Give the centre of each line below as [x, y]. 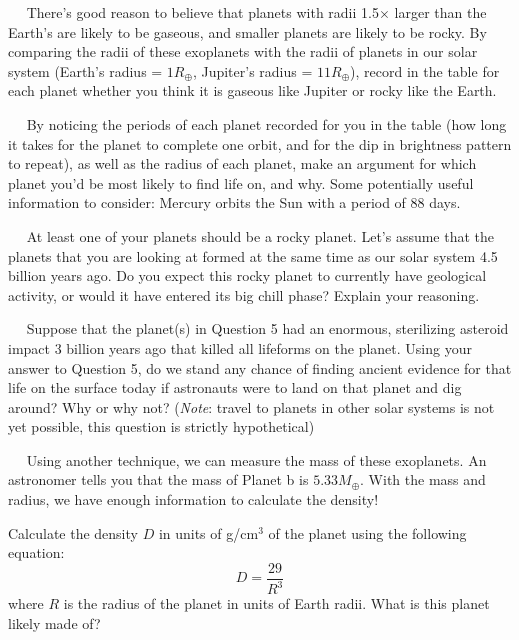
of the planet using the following [367, 532]
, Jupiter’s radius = [252, 70]
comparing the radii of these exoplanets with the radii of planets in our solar [243, 51]
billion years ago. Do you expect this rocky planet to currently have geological [247, 275]
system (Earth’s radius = [85, 70]
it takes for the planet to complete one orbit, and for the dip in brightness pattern [260, 143]
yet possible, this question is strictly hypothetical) [161, 426]
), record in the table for [425, 70]
